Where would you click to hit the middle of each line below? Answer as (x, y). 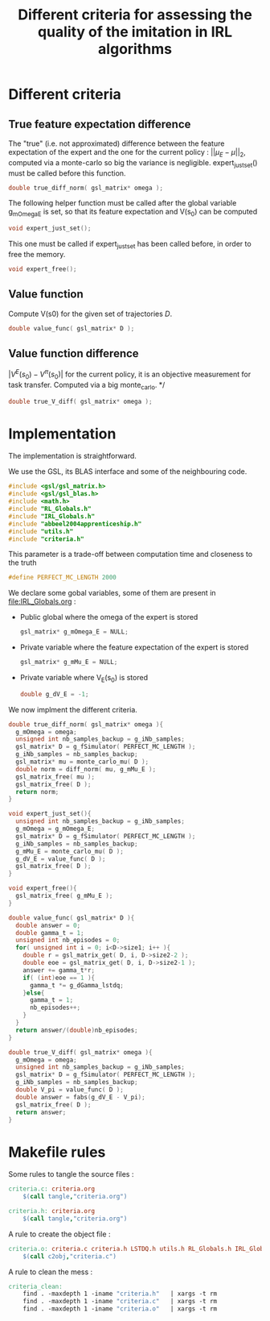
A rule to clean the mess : (51, 1272)
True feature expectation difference (100, 124)
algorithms (135, 49)
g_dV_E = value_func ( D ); (61, 859)
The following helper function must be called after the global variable (123, 203)
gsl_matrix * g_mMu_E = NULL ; (69, 663)
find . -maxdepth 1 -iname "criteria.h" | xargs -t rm (120, 1294)
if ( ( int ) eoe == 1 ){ (59, 978)
